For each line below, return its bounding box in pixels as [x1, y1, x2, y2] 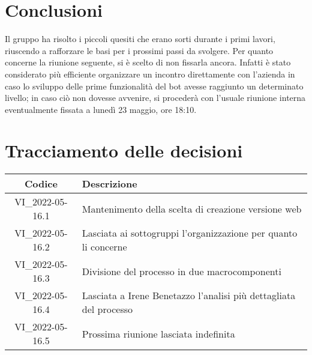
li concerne [82, 240, 127, 254]
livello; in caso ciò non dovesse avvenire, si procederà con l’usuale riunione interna [5, 91, 306, 104]
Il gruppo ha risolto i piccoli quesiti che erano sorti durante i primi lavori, [5, 32, 275, 45]
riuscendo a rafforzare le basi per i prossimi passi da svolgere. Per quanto [5, 44, 274, 56]
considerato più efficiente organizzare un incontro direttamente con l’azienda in [5, 67, 295, 80]
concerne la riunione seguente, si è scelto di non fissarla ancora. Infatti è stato [5, 56, 291, 68]
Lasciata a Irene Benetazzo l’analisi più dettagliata [82, 288, 296, 303]
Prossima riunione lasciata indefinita [82, 326, 235, 341]
